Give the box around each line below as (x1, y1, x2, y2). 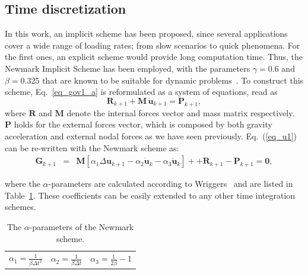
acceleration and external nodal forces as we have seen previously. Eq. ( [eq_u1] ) (5, 129, 297, 142)
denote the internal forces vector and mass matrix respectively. (66, 106, 295, 119)
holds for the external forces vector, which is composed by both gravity (14, 118, 272, 130)
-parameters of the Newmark (29, 220, 134, 232)
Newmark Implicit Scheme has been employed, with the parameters (5, 62, 250, 74)
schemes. (5, 200, 36, 213)
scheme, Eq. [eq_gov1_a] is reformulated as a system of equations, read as (5, 85, 278, 98)
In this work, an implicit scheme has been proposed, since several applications (5, 27, 288, 40)
